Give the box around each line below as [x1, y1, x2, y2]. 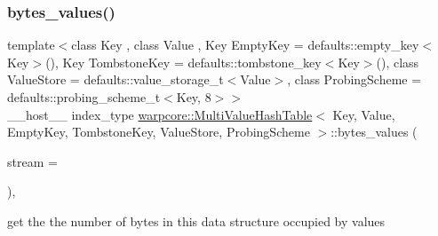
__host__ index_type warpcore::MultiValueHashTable [7, 105, 313, 123]
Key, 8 [176, 88, 211, 106]
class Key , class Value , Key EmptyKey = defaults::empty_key [71, 35, 419, 54]
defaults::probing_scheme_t [7, 88, 161, 106]
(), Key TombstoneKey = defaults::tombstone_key [45, 52, 322, 71]
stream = [7, 152, 58, 170]
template [7, 35, 55, 54]
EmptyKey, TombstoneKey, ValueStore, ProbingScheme [7, 122, 310, 141]
